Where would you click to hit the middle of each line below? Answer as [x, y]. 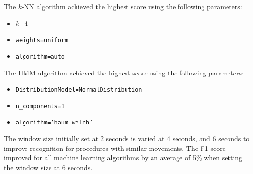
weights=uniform [42, 40]
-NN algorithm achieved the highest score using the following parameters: [132, 6]
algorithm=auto [40, 57]
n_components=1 [40, 106]
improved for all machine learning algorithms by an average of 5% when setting [123, 158]
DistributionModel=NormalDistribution [79, 90]
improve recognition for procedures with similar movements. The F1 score [115, 148]
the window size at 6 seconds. [48, 167]
